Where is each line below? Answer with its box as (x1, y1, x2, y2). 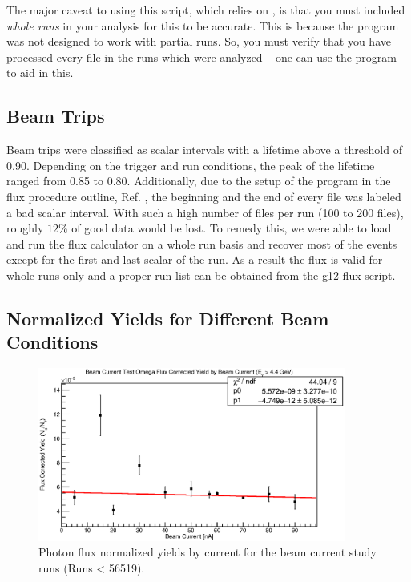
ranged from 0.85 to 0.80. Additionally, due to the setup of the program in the (6, 172, 391, 189)
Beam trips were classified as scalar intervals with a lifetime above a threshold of (6, 141, 402, 158)
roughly (6, 220, 44, 236)
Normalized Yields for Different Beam (6, 305, 329, 330)
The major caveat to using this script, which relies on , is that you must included (6, 2, 405, 18)
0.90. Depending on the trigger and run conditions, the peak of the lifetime (6, 156, 375, 173)
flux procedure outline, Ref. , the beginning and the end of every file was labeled (6, 188, 401, 204)
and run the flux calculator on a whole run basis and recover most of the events (6, 235, 397, 252)
